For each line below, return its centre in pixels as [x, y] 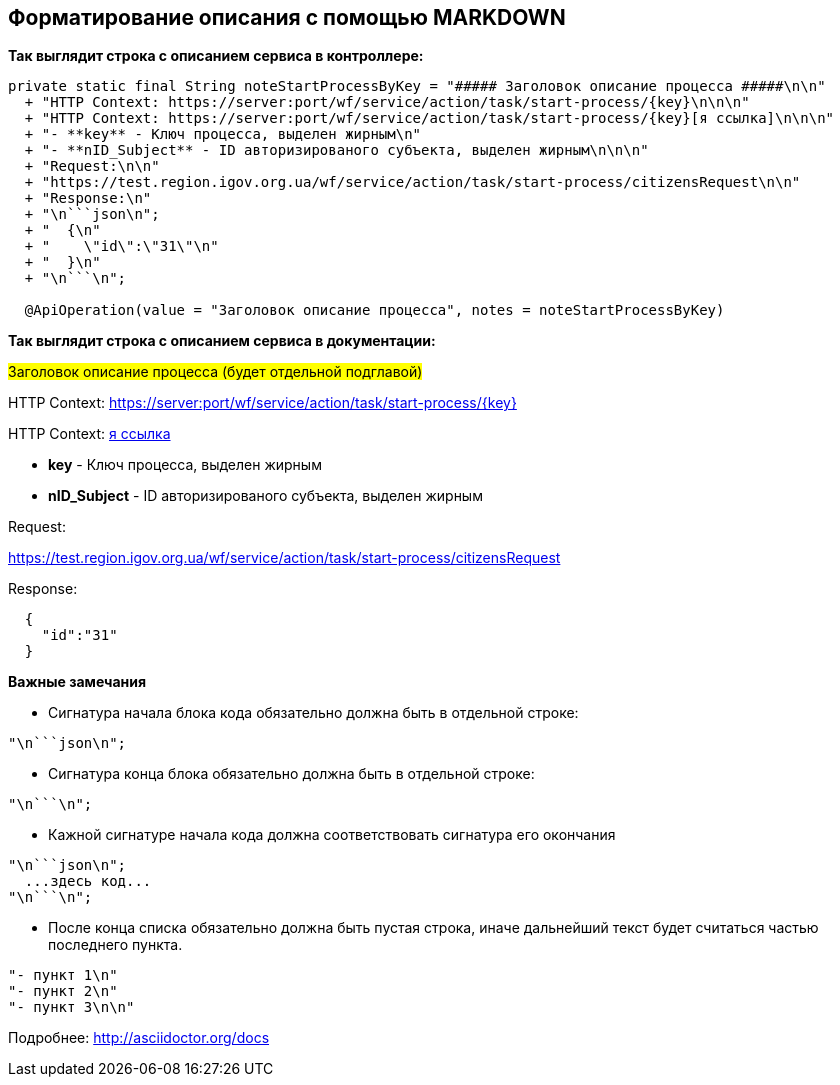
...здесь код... [88, 881]
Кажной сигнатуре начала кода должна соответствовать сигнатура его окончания [332, 835]
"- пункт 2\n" [63, 991]
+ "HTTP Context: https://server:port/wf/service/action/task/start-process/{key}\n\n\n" [387, 102]
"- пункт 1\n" [63, 975]
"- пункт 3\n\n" [71, 1007]
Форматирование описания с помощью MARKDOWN [287, 17]
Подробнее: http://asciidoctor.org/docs [139, 1038]
